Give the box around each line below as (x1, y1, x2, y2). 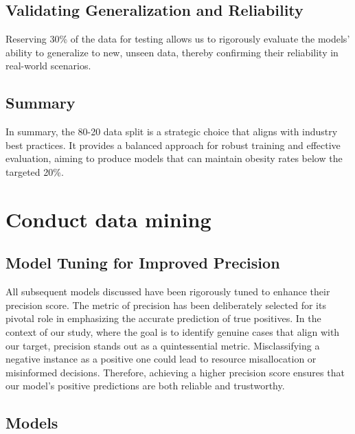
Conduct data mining (5, 205, 211, 233)
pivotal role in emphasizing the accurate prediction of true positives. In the (5, 311, 321, 325)
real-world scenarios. (5, 58, 91, 73)
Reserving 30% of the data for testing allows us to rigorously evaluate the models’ (5, 32, 350, 46)
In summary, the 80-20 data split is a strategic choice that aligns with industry (5, 124, 338, 139)
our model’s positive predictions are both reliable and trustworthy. (5, 378, 285, 393)
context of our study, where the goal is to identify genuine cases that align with (5, 324, 340, 339)
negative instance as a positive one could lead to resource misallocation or (5, 352, 317, 366)
